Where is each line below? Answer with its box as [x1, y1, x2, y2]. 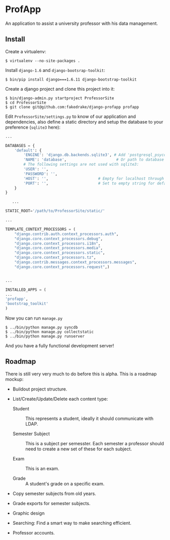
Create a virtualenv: [5, 48, 47, 54]
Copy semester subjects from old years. [12, 490, 96, 496]
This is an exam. [25, 465, 60, 472]
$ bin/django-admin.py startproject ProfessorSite [5, 95, 114, 101]
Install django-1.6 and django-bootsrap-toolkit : [5, 67, 105, 73]
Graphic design [12, 510, 45, 516]
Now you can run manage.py [5, 315, 63, 321]
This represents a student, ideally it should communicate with [25, 415, 154, 421]
